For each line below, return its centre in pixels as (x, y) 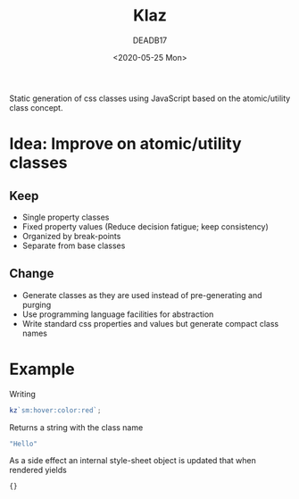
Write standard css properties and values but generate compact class (150, 323)
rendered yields (38, 470)
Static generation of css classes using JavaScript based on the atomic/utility (150, 98)
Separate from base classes (74, 245)
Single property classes (66, 217)
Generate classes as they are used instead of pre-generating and (142, 295)
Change (32, 274)
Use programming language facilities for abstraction (118, 314)
